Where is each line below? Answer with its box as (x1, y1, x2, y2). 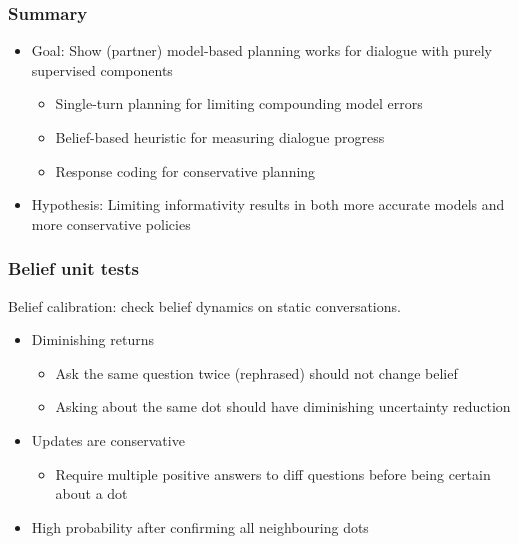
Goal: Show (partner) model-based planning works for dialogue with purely (31, 40, 492, 61)
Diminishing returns (31, 329, 154, 350)
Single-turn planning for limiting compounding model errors (55, 93, 423, 114)
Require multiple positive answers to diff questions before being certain (55, 463, 491, 484)
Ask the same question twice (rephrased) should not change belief (55, 362, 458, 383)
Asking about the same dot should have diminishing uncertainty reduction (55, 396, 511, 417)
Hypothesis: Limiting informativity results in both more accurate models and (31, 194, 505, 215)
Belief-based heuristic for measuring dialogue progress (55, 127, 385, 147)
